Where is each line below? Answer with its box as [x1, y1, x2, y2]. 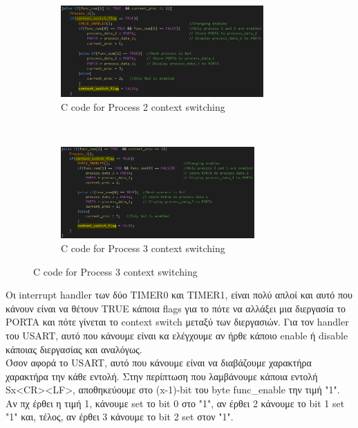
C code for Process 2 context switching [61, 99, 225, 114]
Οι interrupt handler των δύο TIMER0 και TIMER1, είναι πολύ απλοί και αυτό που [6, 287, 352, 302]
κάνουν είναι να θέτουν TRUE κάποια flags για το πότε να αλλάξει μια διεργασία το [6, 301, 346, 315]
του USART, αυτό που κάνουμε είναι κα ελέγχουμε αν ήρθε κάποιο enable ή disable [6, 328, 348, 342]
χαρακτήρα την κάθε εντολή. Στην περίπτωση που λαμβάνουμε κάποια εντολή [6, 368, 318, 383]
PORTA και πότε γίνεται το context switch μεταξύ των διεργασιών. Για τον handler [6, 314, 349, 329]
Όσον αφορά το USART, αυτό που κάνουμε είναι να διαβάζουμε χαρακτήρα [6, 355, 312, 370]
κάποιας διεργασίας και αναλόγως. [6, 341, 142, 356]
